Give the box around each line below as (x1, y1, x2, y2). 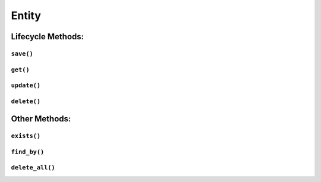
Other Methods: (11, 114, 71, 124)
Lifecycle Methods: (11, 32, 84, 42)
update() (11, 81, 41, 89)
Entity (11, 9, 42, 22)
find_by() (11, 148, 45, 156)
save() (11, 49, 34, 58)
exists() (11, 132, 41, 140)
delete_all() (11, 164, 56, 172)
